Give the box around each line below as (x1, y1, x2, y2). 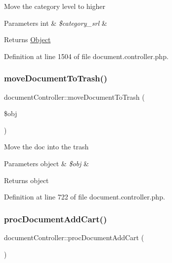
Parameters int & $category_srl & (4, 17, 107, 28)
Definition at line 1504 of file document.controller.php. (4, 51, 169, 61)
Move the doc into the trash (4, 141, 89, 152)
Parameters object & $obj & (4, 158, 89, 168)
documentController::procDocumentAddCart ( (4, 232, 144, 242)
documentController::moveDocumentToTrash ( (4, 91, 145, 102)
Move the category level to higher (4, 1, 106, 11)
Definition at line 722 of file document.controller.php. (4, 192, 165, 202)
